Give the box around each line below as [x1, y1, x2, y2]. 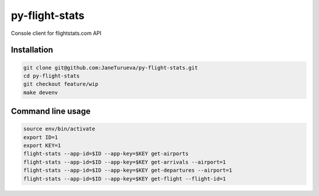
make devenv [23, 89, 58, 96]
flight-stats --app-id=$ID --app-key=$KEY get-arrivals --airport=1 [23, 159, 226, 165]
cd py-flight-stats [23, 72, 80, 79]
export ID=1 [23, 134, 58, 140]
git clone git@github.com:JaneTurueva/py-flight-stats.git [23, 64, 198, 71]
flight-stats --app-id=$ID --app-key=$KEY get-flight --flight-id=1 [23, 175, 226, 182]
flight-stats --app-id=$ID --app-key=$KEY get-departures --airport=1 [23, 167, 233, 174]
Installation [11, 45, 53, 55]
